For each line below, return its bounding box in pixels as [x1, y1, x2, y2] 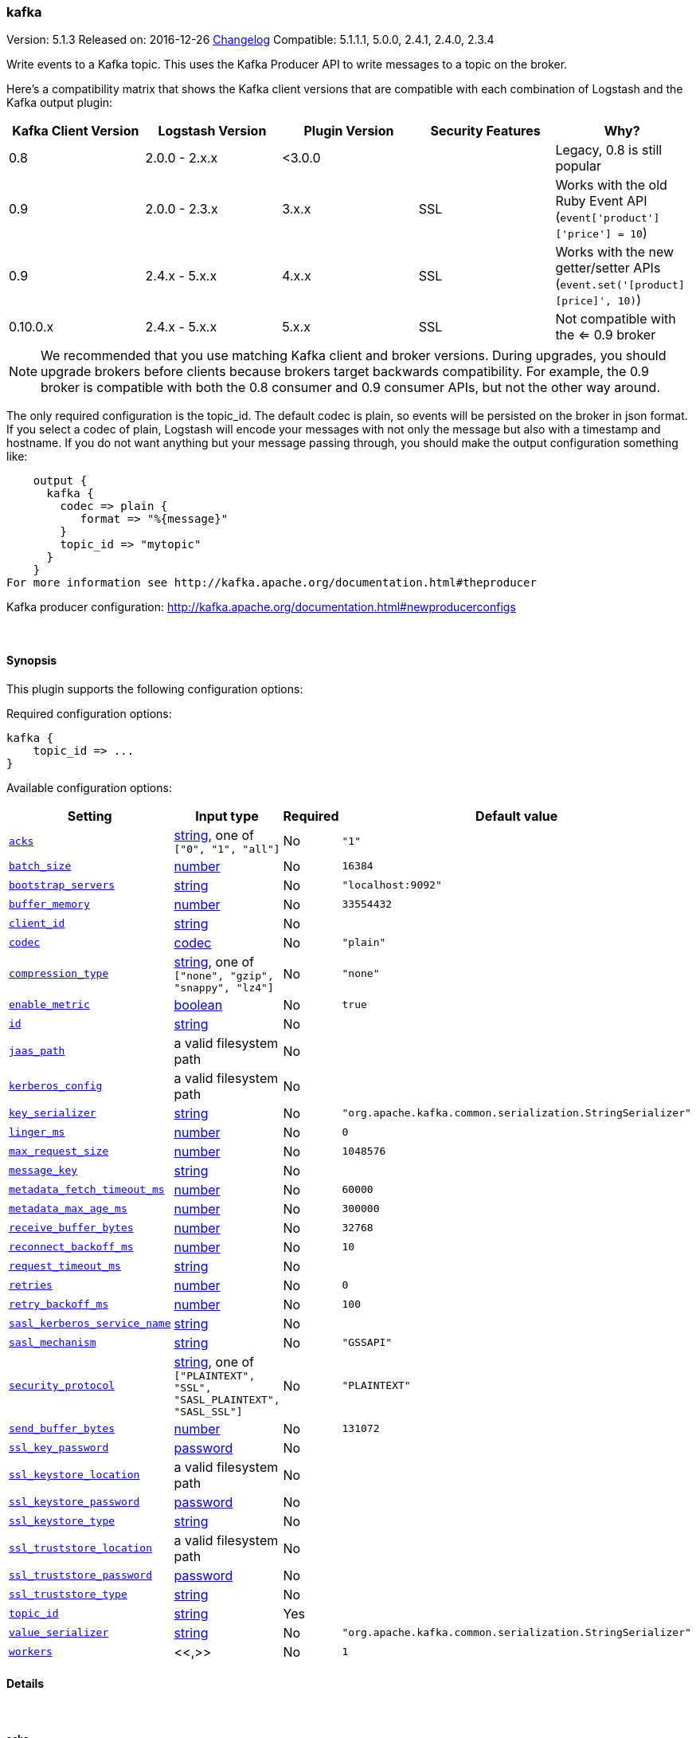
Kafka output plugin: [6, 96, 113, 110]
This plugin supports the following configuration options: [6, 681, 303, 696]
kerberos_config [9, 1080, 103, 1093]
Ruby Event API [555, 193, 647, 210]
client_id [9, 917, 65, 930]
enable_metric [9, 998, 90, 1011]
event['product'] [560, 212, 660, 225]
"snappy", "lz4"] [174, 981, 274, 994]
